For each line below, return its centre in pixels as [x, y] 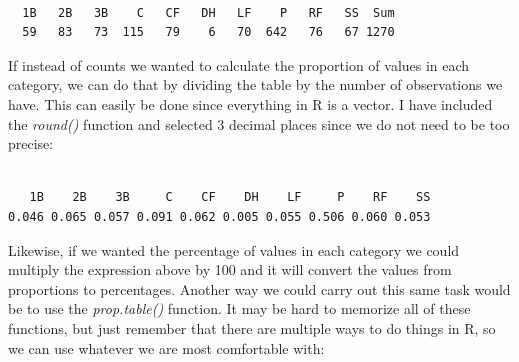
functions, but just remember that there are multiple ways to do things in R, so [252, 327]
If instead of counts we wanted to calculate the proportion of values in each [239, 64]
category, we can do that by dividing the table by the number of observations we [255, 84]
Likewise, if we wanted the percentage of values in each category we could [234, 249]
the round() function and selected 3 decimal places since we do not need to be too [259, 123]
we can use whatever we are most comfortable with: [166, 347]
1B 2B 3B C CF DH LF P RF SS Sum [208, 12]
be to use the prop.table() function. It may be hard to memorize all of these [239, 308]
